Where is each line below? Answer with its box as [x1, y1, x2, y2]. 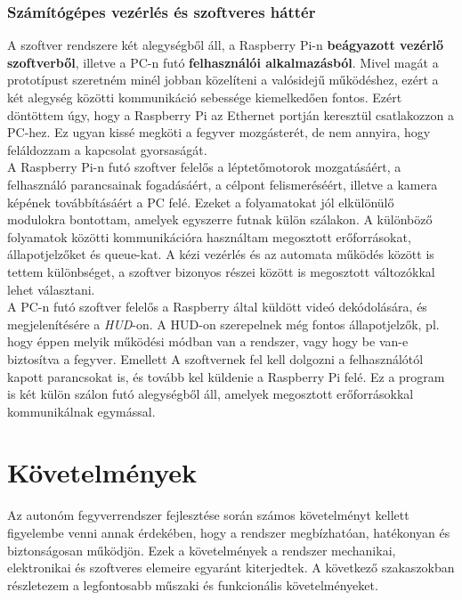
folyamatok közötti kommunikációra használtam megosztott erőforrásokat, [7, 227, 411, 246]
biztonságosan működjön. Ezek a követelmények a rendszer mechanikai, [7, 540, 396, 559]
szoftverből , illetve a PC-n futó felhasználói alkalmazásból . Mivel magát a [7, 53, 439, 71]
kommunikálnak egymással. [7, 401, 156, 420]
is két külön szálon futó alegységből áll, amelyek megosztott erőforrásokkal [7, 385, 414, 403]
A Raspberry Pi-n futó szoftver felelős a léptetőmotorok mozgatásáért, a [7, 158, 401, 176]
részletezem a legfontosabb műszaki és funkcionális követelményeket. [7, 575, 378, 594]
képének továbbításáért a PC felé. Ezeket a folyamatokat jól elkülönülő [7, 192, 394, 211]
